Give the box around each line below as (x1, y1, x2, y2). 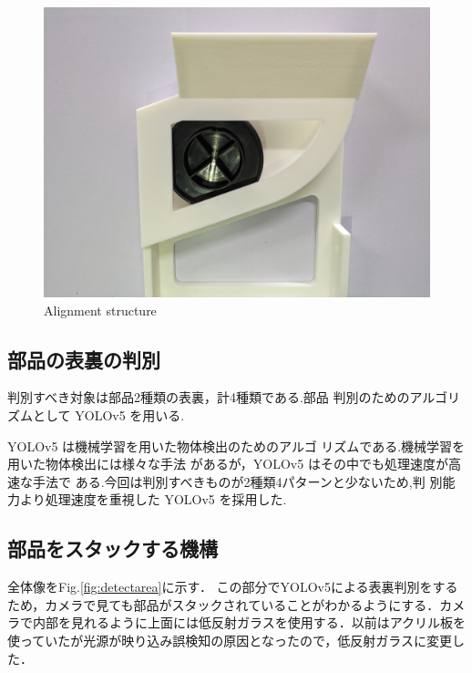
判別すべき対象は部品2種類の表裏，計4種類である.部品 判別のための (7, 388, 410, 407)
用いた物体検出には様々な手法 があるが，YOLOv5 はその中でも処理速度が (7, 454, 448, 473)
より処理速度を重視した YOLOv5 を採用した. (19, 490, 287, 509)
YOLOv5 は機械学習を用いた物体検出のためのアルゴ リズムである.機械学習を (7, 436, 466, 455)
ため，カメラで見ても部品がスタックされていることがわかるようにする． (7, 595, 440, 614)
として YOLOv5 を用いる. (32, 405, 185, 424)
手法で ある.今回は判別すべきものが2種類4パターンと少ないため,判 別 (32, 471, 443, 491)
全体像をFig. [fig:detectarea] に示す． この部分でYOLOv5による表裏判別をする (7, 577, 458, 596)
